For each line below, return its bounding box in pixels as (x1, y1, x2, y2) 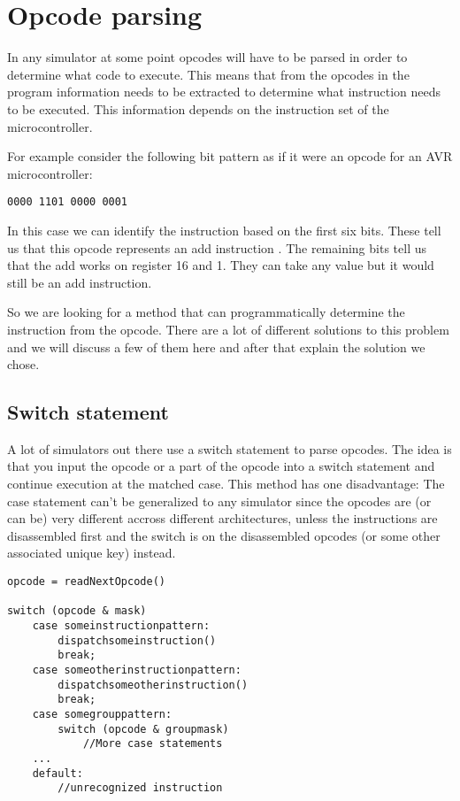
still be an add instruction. (7, 273, 152, 291)
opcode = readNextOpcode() (7, 575, 165, 589)
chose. (7, 355, 40, 374)
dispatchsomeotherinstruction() (57, 678, 249, 691)
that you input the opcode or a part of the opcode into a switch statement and (7, 457, 435, 475)
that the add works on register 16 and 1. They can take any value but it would (7, 256, 434, 274)
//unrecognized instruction (57, 782, 223, 795)
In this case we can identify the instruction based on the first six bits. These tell (7, 220, 441, 239)
